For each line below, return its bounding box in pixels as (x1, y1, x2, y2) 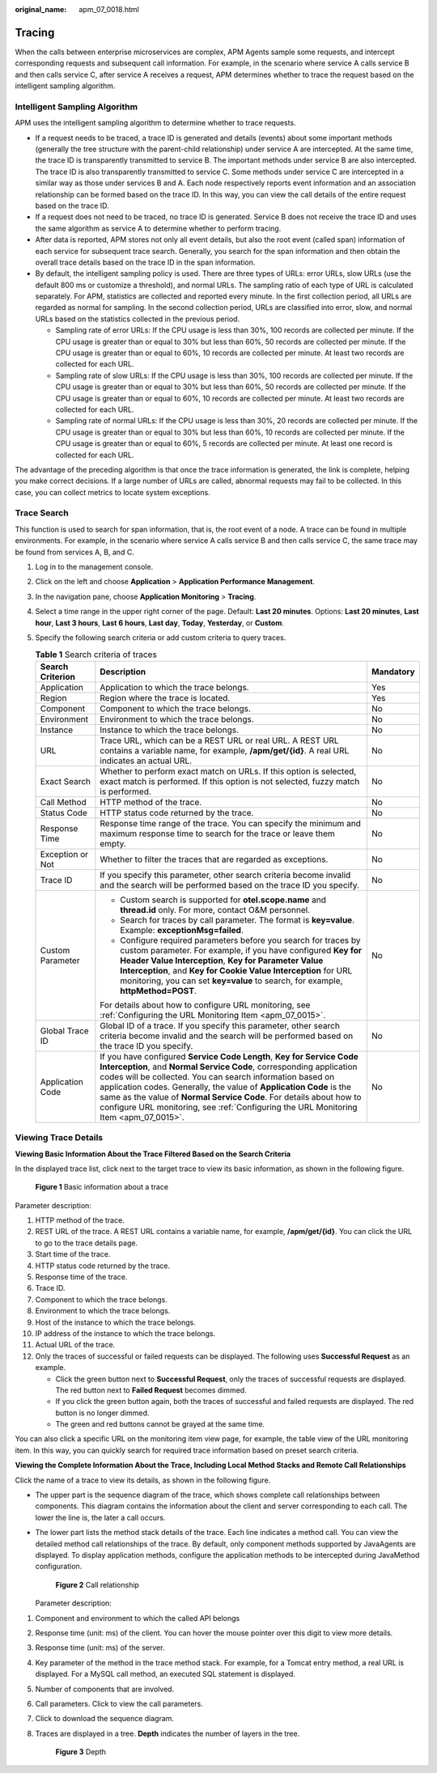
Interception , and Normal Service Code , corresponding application (100, 1061, 358, 1072)
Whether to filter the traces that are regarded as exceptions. (100, 854, 329, 865)
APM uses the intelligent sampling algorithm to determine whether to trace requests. (15, 118, 296, 128)
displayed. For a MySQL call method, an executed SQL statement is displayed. (35, 1669, 295, 1679)
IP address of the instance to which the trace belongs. (35, 1328, 216, 1338)
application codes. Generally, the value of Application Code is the (100, 1081, 352, 1092)
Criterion (40, 671, 76, 682)
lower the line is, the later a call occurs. (35, 1512, 166, 1522)
